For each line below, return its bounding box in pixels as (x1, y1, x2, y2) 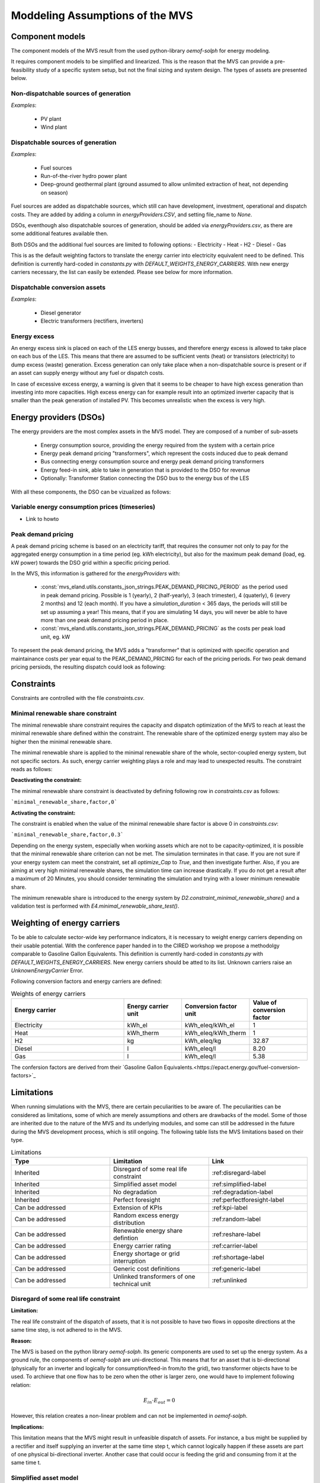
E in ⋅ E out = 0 (143, 1397, 175, 1405)
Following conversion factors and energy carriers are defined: (11, 978, 162, 985)
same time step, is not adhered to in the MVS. (11, 1326, 123, 1334)
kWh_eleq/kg (184, 1037, 222, 1045)
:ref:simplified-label (212, 1180, 267, 1188)
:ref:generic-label (212, 1264, 261, 1272)
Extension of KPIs (113, 1203, 163, 1211)
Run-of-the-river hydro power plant (40, 173, 127, 180)
